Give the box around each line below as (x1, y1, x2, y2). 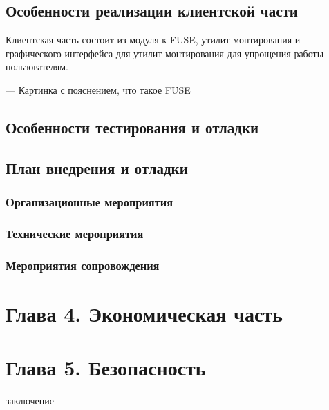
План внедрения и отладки (6, 157, 188, 178)
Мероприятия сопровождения (6, 256, 160, 273)
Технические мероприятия (6, 224, 144, 242)
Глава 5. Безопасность (6, 353, 206, 382)
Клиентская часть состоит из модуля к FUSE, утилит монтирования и (6, 32, 301, 47)
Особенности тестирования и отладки (6, 116, 259, 137)
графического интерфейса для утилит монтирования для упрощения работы (6, 46, 324, 60)
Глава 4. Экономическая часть (6, 299, 283, 327)
